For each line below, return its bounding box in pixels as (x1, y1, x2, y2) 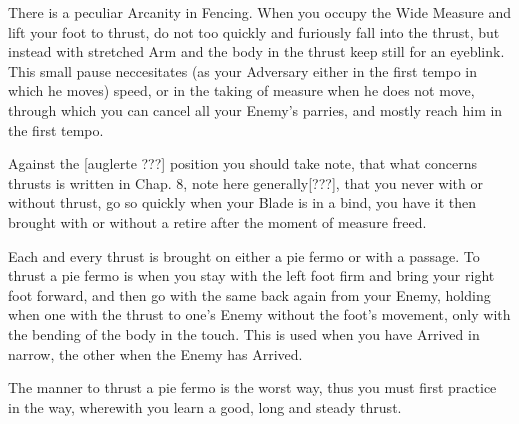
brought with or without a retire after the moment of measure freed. (8, 211, 427, 232)
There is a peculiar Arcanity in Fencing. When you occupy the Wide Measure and (8, 2, 511, 22)
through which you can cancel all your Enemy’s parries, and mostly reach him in (8, 99, 503, 120)
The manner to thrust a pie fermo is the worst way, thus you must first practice (8, 377, 497, 398)
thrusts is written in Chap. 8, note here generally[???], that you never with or (8, 172, 483, 193)
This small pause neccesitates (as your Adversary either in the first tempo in (8, 60, 477, 81)
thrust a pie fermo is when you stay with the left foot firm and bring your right (8, 265, 495, 286)
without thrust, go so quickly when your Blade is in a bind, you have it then (8, 192, 476, 213)
